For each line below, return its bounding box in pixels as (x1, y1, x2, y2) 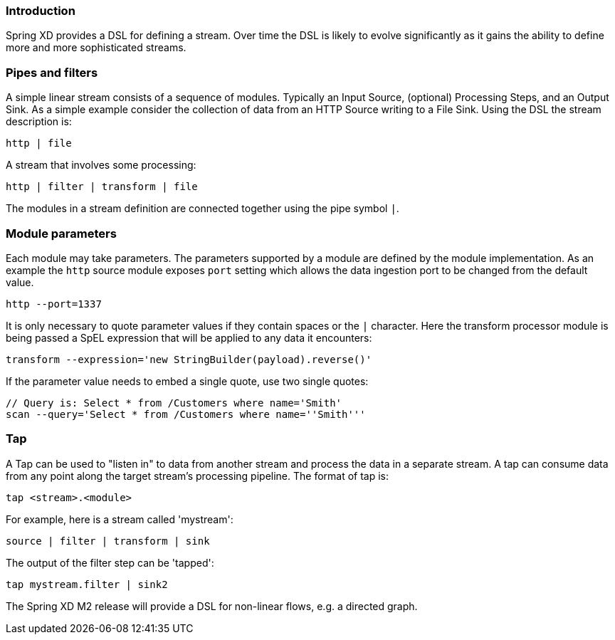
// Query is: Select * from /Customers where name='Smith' (6, 397, 342, 409)
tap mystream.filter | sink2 (6, 578, 168, 590)
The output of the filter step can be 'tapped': (6, 556, 214, 569)
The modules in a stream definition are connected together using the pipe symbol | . (6, 202, 399, 215)
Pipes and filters (6, 65, 98, 80)
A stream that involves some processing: (6, 159, 196, 172)
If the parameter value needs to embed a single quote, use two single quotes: (6, 374, 369, 387)
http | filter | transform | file (6, 181, 198, 193)
